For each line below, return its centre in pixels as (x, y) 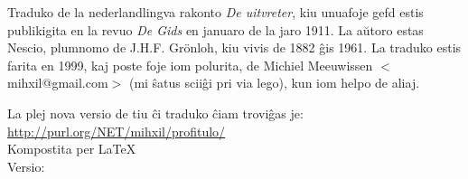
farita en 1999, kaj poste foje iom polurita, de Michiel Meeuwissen (190, 65)
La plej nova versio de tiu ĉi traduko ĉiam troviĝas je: (155, 113)
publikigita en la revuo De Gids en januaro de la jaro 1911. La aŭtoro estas (215, 29)
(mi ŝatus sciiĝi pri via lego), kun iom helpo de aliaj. (274, 83)
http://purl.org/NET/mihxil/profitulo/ (117, 131)
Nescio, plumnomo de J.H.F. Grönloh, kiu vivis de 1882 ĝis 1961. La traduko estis (234, 47)
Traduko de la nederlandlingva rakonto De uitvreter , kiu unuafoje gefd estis (215, 12)
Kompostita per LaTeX (72, 149)
